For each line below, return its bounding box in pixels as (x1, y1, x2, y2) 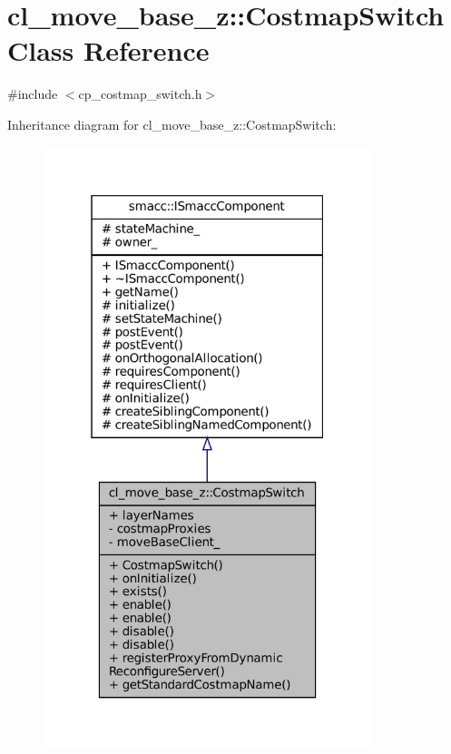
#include (7, 84, 58, 103)
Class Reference (7, 32, 210, 69)
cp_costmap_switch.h (78, 84, 202, 103)
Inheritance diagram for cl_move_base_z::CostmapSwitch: (7, 114, 337, 133)
